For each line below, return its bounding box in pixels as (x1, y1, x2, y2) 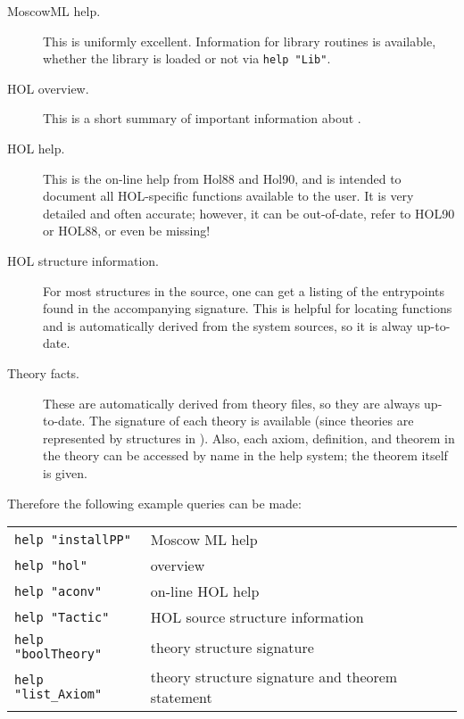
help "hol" (14, 558, 87, 573)
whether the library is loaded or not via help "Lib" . (43, 49, 331, 68)
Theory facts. (7, 363, 80, 382)
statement (150, 687, 212, 708)
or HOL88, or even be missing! (43, 221, 211, 240)
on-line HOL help (150, 581, 260, 602)
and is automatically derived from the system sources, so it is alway (43, 316, 413, 335)
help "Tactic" (14, 609, 110, 624)
